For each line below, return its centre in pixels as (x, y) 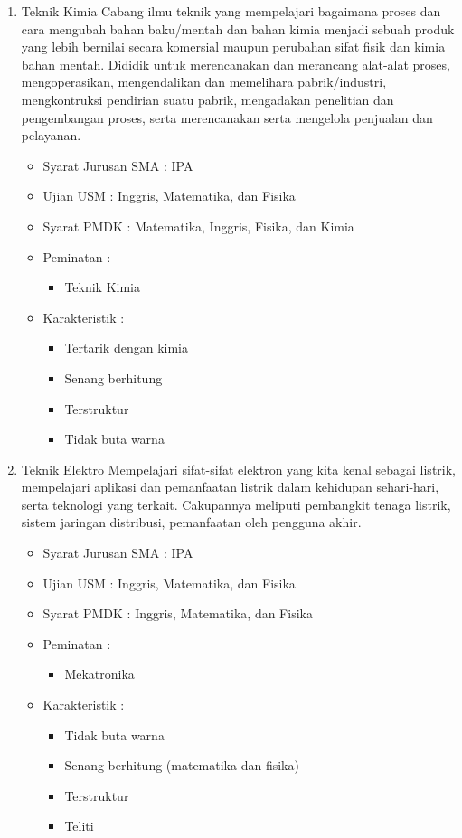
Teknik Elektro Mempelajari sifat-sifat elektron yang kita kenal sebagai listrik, (238, 469)
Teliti (79, 826)
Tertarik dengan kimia (126, 348)
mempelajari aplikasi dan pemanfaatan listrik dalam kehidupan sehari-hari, (230, 487)
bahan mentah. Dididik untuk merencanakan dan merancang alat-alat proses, (236, 64)
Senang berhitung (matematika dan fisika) (182, 765)
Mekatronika (99, 674)
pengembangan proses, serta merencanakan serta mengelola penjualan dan (227, 117)
